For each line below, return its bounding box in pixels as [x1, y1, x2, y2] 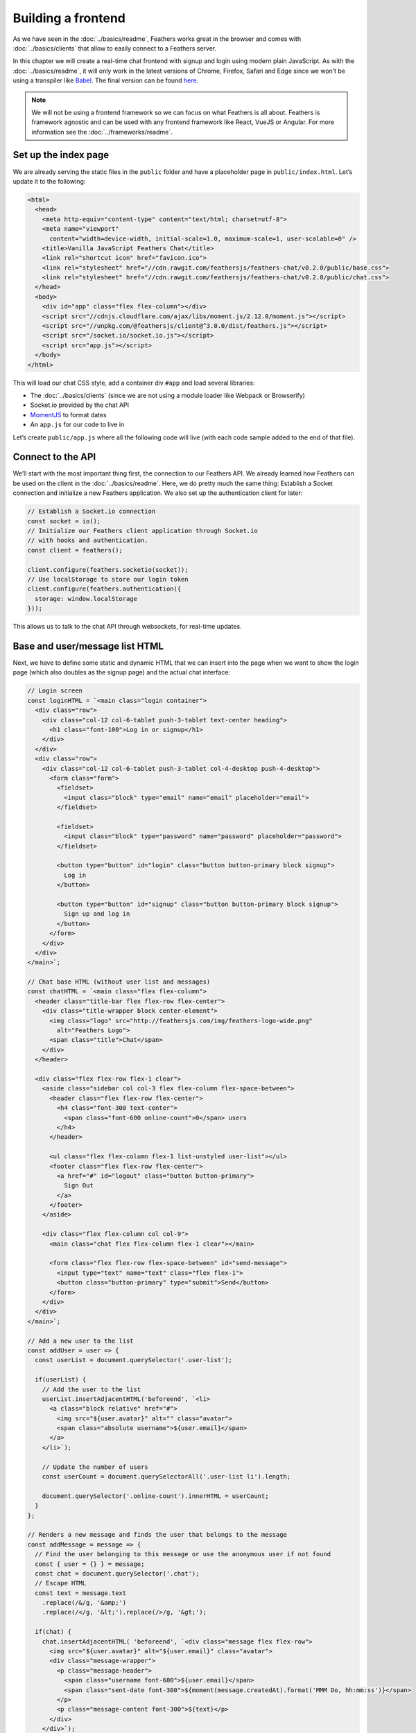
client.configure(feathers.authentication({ [27, 585, 182, 593]
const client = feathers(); [27, 546, 123, 554]
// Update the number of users [42, 1463, 148, 1471]
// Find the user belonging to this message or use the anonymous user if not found [35, 1550, 331, 1558]
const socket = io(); [27, 517, 101, 525]
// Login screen [27, 687, 83, 695]
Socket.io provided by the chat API [30, 401, 130, 409]
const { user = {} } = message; [35, 1560, 145, 1568]
